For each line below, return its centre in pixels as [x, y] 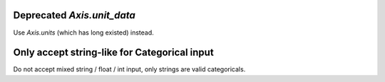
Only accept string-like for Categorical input [113, 53]
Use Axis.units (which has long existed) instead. [84, 33]
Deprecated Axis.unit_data [74, 15]
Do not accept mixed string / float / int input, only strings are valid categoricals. [129, 69]
